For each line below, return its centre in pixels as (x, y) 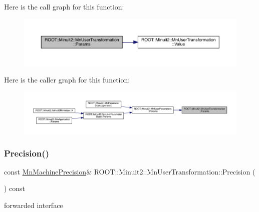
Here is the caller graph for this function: (67, 79)
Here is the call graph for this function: (64, 6)
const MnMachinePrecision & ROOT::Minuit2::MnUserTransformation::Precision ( (130, 171)
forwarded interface (34, 205)
